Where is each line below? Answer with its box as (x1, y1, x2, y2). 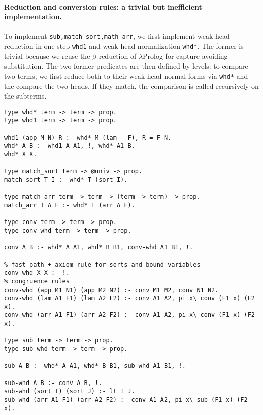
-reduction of (96, 50, 137, 61)
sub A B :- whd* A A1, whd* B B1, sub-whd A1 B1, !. (4, 362, 186, 370)
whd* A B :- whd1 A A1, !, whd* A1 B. (4, 142, 135, 150)
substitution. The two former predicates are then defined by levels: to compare (4, 60, 248, 71)
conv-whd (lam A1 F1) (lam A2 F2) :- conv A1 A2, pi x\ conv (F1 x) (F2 (4, 295, 255, 302)
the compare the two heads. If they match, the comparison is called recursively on (4, 80, 259, 91)
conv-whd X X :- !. (4, 269, 70, 277)
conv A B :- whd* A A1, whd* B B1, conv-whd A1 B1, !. (4, 244, 193, 251)
